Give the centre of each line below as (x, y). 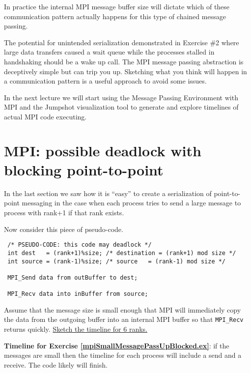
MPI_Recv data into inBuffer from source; (78, 294)
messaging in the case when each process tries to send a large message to (131, 203)
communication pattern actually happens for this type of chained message (115, 16)
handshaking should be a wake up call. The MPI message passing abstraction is (124, 61)
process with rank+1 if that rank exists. (64, 213)
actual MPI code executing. (45, 116)
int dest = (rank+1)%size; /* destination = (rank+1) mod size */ (122, 253)
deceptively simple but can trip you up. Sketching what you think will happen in (125, 71)
